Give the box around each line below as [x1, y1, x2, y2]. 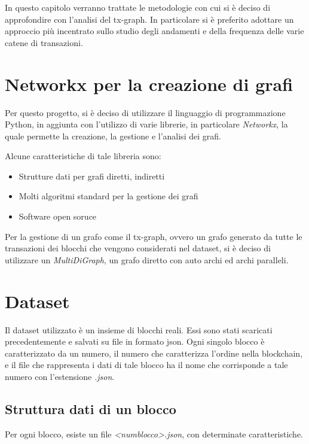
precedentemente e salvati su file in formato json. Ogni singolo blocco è [5, 335, 265, 348]
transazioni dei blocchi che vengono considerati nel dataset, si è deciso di [5, 242, 271, 254]
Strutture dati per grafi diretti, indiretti [19, 169, 165, 182]
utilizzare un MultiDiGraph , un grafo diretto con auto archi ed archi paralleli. [5, 253, 289, 266]
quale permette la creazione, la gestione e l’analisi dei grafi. [5, 129, 221, 142]
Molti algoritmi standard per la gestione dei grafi [19, 190, 198, 202]
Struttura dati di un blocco [5, 399, 176, 418]
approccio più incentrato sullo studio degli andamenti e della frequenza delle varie [5, 25, 304, 37]
